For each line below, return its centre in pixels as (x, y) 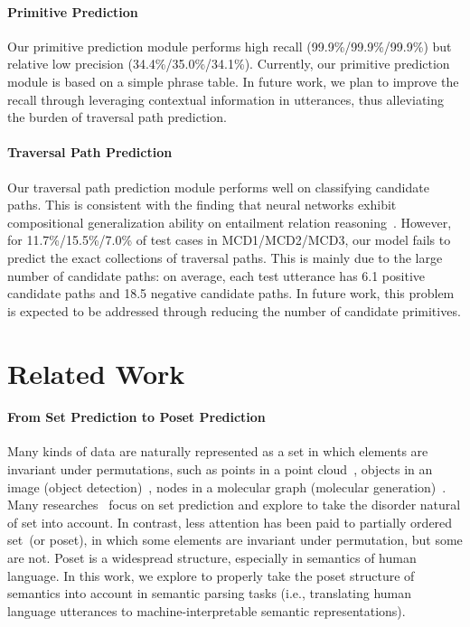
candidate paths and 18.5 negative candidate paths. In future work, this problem (231, 293)
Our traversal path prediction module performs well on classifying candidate (218, 187)
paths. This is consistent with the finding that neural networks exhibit (202, 205)
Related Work (96, 373)
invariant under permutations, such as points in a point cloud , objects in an (220, 469)
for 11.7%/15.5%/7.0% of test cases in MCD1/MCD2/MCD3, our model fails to (229, 240)
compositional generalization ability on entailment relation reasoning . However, (230, 222)
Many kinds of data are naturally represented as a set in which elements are (218, 451)
